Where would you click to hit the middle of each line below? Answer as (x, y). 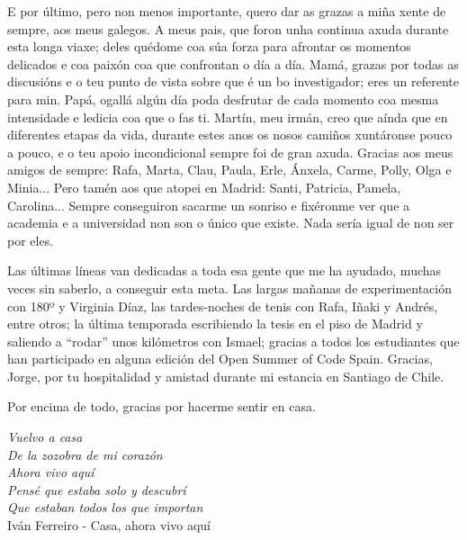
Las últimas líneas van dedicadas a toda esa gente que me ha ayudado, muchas (225, 270)
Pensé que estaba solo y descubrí (97, 489)
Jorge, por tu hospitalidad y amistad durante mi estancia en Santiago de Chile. (226, 376)
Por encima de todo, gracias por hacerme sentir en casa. (162, 406)
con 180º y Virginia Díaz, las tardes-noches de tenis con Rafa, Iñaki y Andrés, (223, 306)
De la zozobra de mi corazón (85, 454)
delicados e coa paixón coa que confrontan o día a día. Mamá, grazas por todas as (233, 63)
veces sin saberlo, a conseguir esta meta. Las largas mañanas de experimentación (230, 288)
